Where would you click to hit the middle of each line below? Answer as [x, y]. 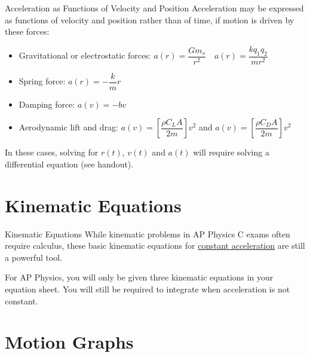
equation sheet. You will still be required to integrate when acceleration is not [148, 289]
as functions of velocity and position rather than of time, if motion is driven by [150, 19]
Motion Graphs [69, 342]
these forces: [27, 31]
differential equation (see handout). [69, 164]
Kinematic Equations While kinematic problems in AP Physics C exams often [148, 234]
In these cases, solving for [52, 152]
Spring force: [42, 81]
